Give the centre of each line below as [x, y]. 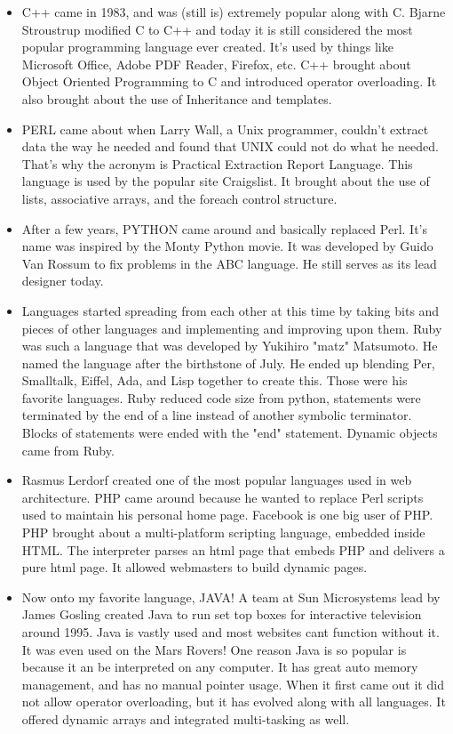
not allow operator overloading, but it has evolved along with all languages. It [234, 702]
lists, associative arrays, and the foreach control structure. [179, 198]
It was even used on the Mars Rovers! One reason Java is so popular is [214, 649]
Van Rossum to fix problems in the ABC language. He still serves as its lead [229, 263]
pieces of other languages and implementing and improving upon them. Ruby [232, 328]
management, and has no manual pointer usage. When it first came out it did [233, 684]
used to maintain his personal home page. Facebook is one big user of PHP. [227, 515]
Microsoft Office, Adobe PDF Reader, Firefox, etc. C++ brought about [216, 64]
